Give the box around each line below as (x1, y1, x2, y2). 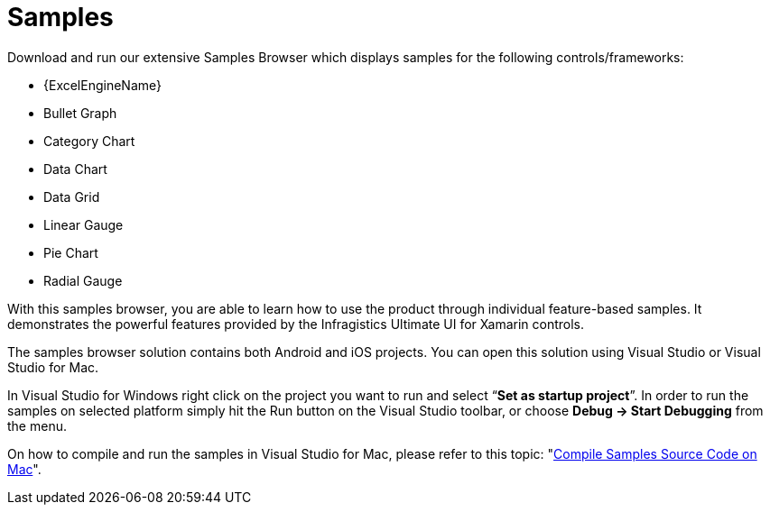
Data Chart (43, 160, 107, 177)
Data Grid (43, 188, 100, 205)
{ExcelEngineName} (43, 77, 162, 93)
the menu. (7, 417, 67, 434)
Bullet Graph (43, 105, 117, 121)
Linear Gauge (43, 216, 124, 233)
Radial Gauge (43, 272, 123, 288)
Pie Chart (43, 244, 98, 261)
